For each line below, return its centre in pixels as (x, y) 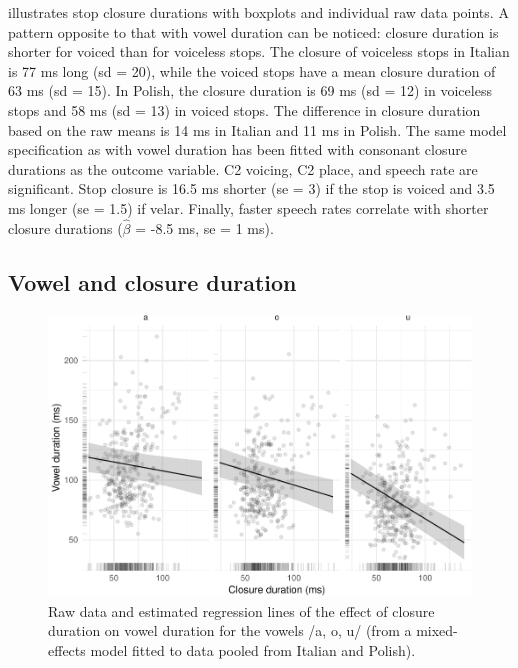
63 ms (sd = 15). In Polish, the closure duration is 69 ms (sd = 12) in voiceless (250, 90)
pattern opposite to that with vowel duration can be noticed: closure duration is (253, 31)
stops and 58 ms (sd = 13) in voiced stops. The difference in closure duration (244, 109)
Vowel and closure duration (152, 281)
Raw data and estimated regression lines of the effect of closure (241, 610)
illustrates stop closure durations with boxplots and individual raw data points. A (258, 12)
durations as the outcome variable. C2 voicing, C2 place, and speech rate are (243, 168)
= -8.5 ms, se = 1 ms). (204, 227)
